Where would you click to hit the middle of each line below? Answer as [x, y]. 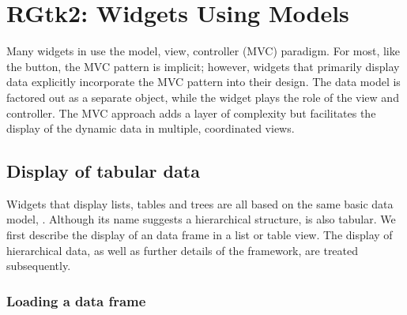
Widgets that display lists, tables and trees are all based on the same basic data [200, 203]
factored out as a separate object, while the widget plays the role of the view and [203, 97]
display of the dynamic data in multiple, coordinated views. [151, 128]
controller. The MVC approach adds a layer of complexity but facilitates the [191, 112]
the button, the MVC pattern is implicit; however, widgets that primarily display [203, 66]
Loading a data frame [76, 300]
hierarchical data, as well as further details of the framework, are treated [183, 250]
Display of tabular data [103, 171]
